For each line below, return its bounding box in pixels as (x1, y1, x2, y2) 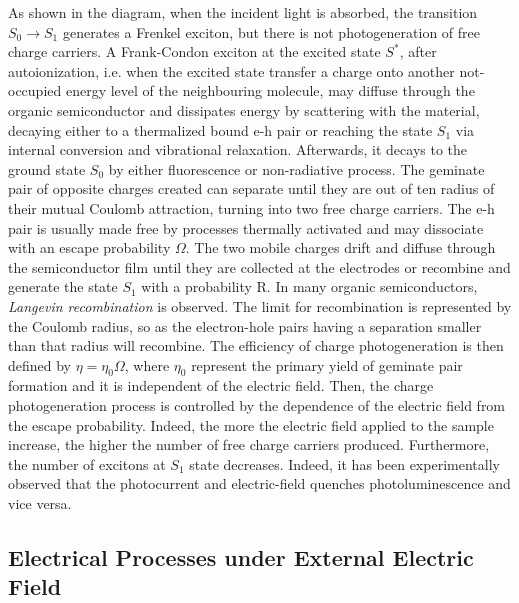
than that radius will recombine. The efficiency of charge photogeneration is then (8, 335, 504, 356)
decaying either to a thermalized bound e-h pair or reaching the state (8, 119, 433, 140)
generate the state (8, 276, 118, 297)
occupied (8, 80, 62, 101)
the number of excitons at (8, 453, 166, 474)
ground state (8, 158, 86, 179)
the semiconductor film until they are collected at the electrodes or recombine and (8, 256, 511, 277)
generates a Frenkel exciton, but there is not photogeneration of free (62, 21, 481, 42)
